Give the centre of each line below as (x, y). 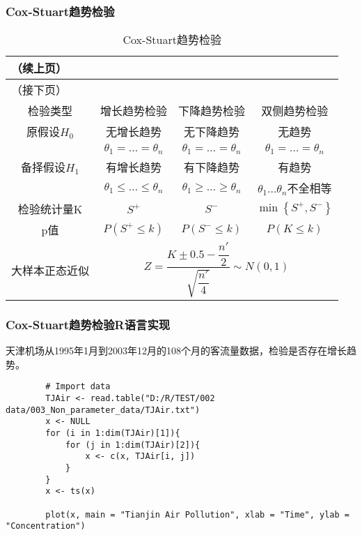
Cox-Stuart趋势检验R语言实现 (88, 324)
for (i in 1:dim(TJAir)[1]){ (113, 434)
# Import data (78, 387)
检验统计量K (50, 209)
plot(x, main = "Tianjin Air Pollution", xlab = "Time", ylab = (197, 514)
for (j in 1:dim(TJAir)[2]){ (133, 445)
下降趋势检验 (212, 111)
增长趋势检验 (134, 111)
